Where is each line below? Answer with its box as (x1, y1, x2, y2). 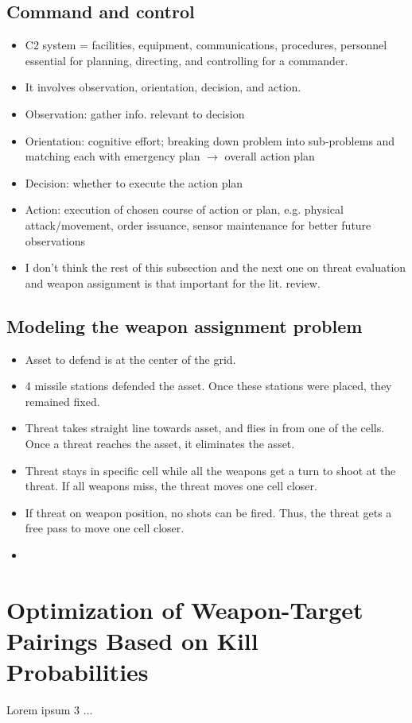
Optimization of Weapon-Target (6, 593, 363, 625)
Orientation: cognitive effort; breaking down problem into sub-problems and (25, 132, 395, 149)
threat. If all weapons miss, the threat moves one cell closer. (25, 477, 317, 494)
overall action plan (224, 148, 315, 164)
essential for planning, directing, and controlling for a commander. (25, 52, 348, 68)
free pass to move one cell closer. (25, 520, 185, 536)
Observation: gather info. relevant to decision (25, 105, 245, 122)
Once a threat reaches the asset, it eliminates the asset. (25, 435, 295, 451)
